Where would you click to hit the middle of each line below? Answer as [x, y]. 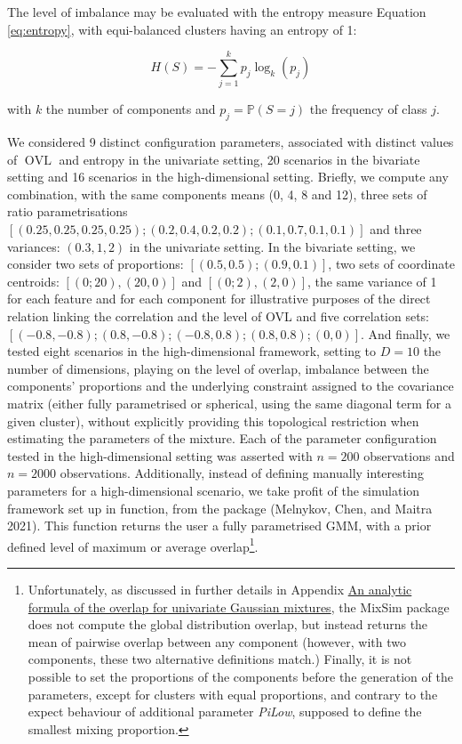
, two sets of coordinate [391, 264]
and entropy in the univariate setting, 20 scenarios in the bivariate [239, 159]
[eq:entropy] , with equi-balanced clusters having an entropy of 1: [182, 29]
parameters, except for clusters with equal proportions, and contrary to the [233, 694]
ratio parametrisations [68, 211]
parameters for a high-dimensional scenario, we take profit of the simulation [214, 490]
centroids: [33, 281]
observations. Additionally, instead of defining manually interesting [242, 473]
